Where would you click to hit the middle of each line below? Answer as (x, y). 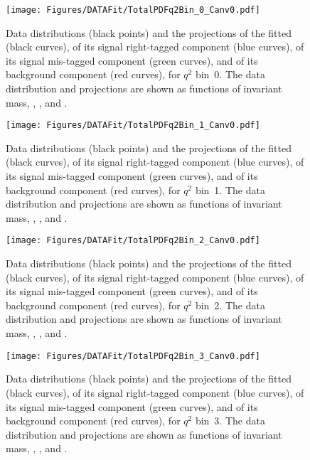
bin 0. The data (230, 74)
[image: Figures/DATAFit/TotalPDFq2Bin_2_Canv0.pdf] (133, 241)
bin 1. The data (230, 189)
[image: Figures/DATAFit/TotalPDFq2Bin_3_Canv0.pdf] (133, 356)
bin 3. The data (230, 421)
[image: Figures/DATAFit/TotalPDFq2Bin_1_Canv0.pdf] (133, 125)
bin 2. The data (230, 305)
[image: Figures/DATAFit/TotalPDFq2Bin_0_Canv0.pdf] (133, 10)
